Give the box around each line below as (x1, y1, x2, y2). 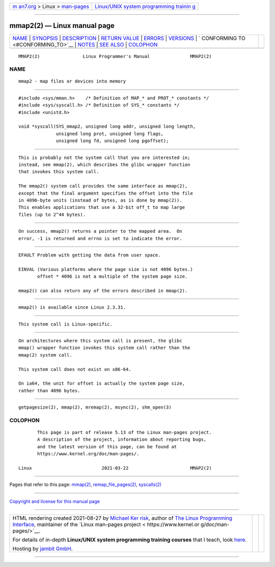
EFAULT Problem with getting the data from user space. (18, 252, 161, 258)
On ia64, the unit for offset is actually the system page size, (18, 381, 185, 387)
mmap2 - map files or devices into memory (18, 78, 126, 84)
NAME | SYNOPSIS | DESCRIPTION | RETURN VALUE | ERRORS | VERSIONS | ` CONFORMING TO (12, 35, 245, 42)
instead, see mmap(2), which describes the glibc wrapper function (18, 161, 190, 168)
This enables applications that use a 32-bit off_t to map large (18, 204, 185, 210)
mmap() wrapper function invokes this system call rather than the (18, 345, 190, 351)
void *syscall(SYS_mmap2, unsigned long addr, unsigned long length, (18, 124, 196, 129)
